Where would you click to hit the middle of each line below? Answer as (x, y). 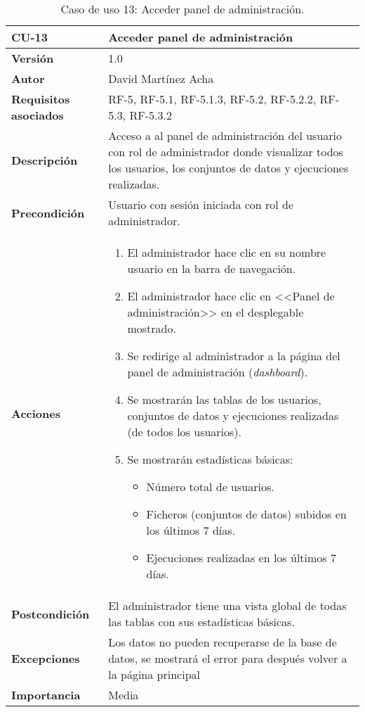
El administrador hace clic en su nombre (227, 252)
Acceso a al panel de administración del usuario (225, 135)
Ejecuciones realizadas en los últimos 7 (241, 558)
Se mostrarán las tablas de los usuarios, (224, 399)
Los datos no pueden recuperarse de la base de (223, 642)
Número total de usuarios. (210, 487)
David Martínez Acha (161, 78)
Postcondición (51, 614)
